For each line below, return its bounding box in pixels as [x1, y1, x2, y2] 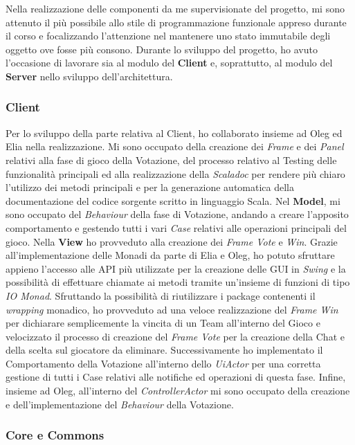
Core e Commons [6, 426, 104, 444]
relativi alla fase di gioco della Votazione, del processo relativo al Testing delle [6, 152, 337, 167]
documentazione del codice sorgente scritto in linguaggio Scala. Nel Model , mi [6, 193, 340, 208]
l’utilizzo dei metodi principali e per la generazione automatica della [6, 180, 295, 194]
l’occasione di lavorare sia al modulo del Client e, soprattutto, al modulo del [6, 55, 333, 70]
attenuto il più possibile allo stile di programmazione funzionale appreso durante [6, 15, 347, 29]
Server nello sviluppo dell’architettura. [6, 69, 173, 83]
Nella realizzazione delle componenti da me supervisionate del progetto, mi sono [6, 1, 345, 15]
